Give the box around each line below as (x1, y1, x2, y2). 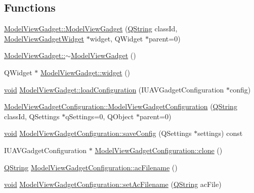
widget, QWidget (90, 33, 143, 43)
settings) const (197, 128, 243, 138)
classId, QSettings (4, 111, 60, 121)
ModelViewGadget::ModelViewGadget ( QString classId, (4, 23, 178, 34)
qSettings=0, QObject (65, 111, 134, 121)
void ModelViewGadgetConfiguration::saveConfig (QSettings (4, 128, 192, 138)
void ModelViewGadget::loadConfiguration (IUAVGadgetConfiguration (4, 84, 224, 94)
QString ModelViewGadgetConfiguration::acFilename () (4, 162, 178, 172)
